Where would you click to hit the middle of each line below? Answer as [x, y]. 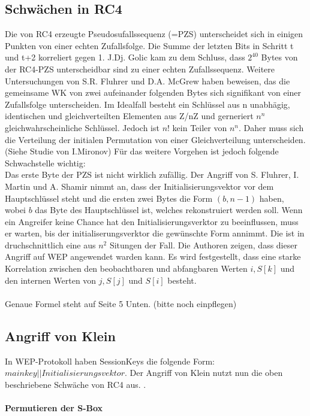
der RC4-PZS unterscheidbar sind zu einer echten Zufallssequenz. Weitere [140, 69]
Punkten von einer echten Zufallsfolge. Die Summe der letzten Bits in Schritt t [149, 45]
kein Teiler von [200, 127]
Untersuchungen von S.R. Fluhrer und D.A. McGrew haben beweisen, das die [148, 81]
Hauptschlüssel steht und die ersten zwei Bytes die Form [109, 198]
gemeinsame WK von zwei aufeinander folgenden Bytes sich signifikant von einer [153, 92]
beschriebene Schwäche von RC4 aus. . [76, 384]
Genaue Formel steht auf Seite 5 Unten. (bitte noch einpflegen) [121, 303]
